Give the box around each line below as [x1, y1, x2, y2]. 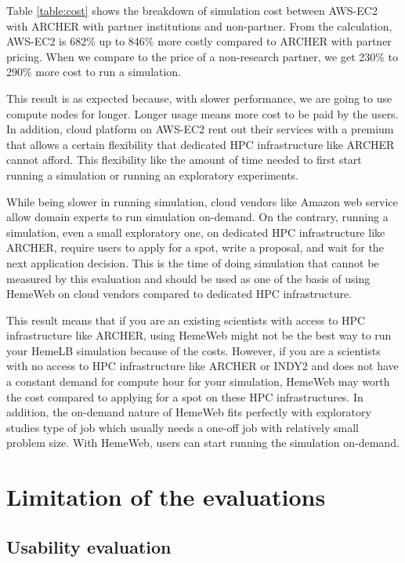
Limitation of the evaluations [6, 481, 326, 513]
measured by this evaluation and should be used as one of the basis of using [6, 270, 371, 286]
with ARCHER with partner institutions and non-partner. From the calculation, [6, 17, 392, 34]
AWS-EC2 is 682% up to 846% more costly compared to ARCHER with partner [6, 33, 392, 49]
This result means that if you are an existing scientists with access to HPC [6, 311, 366, 328]
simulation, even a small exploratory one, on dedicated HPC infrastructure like [6, 223, 385, 240]
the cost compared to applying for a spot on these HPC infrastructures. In [6, 388, 363, 405]
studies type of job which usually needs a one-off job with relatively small [6, 419, 359, 435]
